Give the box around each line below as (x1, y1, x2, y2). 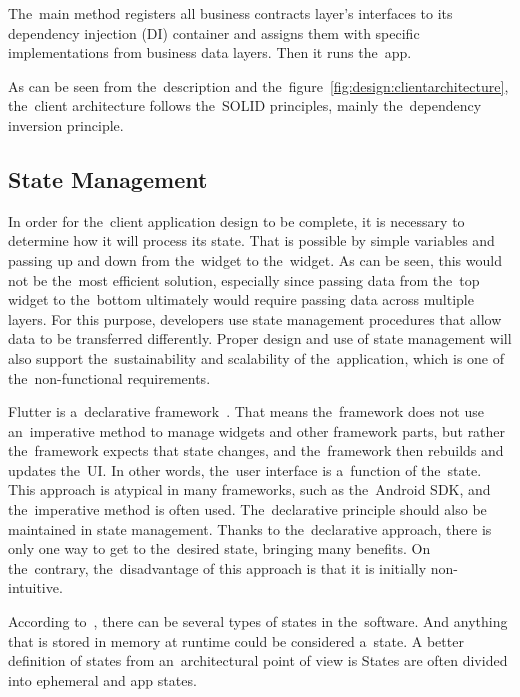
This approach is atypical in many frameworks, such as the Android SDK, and (8, 479, 491, 500)
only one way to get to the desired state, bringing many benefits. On (8, 538, 431, 559)
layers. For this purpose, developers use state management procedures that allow (8, 308, 502, 329)
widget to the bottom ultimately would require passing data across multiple (8, 289, 474, 310)
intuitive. (8, 577, 63, 598)
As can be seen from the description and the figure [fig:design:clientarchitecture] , (8, 75, 509, 96)
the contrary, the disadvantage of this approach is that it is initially (8, 557, 427, 578)
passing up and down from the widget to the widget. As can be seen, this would (8, 249, 502, 270)
